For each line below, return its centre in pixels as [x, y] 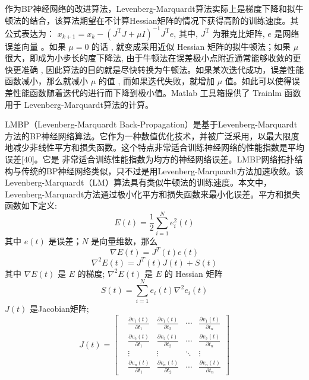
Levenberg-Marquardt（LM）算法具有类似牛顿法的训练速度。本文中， [138, 182]
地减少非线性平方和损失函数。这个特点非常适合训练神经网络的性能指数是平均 [154, 147]
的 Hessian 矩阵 [193, 273]
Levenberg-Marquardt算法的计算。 [89, 104]
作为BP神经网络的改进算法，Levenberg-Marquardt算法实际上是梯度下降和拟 [150, 8]
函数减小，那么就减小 [46, 81]
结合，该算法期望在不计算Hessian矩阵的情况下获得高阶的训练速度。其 [164, 20]
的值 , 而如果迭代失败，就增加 [157, 81]
